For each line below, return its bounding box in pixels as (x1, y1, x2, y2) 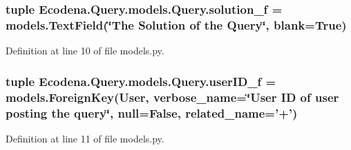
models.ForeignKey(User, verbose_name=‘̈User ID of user (6, 88, 339, 105)
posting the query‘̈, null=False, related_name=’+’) (6, 104, 298, 121)
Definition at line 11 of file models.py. (6, 131, 164, 145)
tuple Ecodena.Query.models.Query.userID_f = (6, 72, 276, 89)
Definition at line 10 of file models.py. (6, 43, 164, 58)
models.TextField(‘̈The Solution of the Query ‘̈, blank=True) (6, 16, 347, 33)
